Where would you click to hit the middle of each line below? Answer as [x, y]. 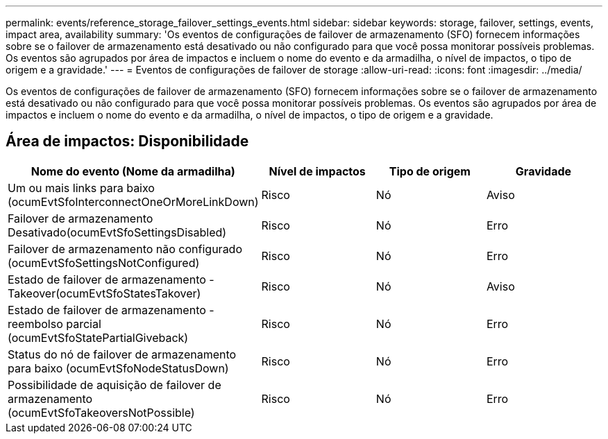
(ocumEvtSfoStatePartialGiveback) [98, 337]
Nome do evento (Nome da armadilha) [133, 171]
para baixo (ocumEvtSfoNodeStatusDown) [118, 368]
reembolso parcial [54, 324]
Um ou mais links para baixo [81, 188]
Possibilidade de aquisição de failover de [115, 385]
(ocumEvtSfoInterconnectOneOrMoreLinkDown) [133, 201]
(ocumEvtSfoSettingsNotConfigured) [104, 262]
